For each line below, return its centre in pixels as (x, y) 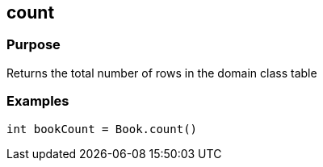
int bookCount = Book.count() (102, 129)
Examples (38, 101)
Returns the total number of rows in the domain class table (162, 73)
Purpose (34, 45)
